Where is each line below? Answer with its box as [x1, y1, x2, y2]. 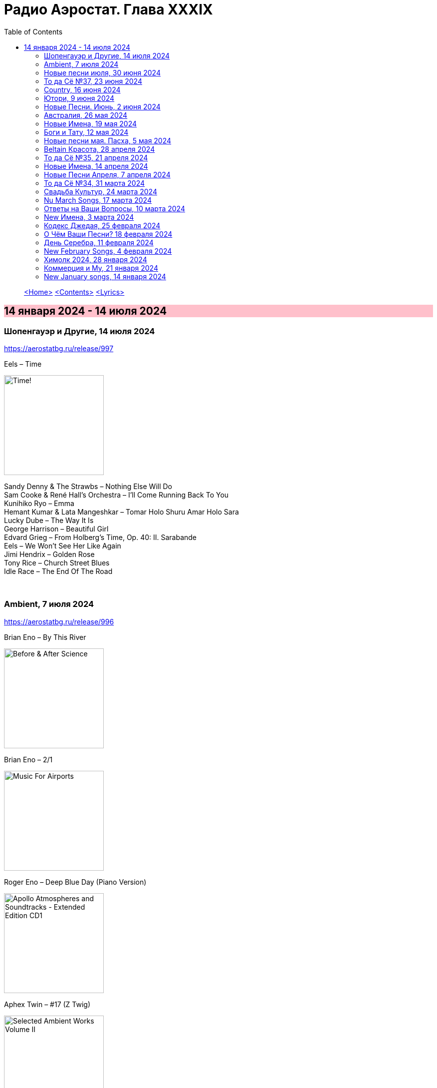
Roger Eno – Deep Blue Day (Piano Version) [4, 877, 147, 886]
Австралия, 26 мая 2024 [44, 110, 128, 119]
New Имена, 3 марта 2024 [44, 212, 134, 221]
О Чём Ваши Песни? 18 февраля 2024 [44, 229, 173, 238]
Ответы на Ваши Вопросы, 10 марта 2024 [44, 204, 185, 213]
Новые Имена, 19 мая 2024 [44, 119, 137, 128]
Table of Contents [4, 27, 63, 36]
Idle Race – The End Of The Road [4, 566, 113, 575]
